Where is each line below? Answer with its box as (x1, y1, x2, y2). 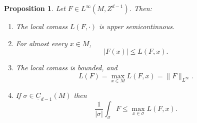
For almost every (15, 38, 67, 48)
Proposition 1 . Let (4, 3, 65, 13)
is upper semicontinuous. (99, 21, 175, 31)
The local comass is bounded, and (15, 62, 117, 73)
